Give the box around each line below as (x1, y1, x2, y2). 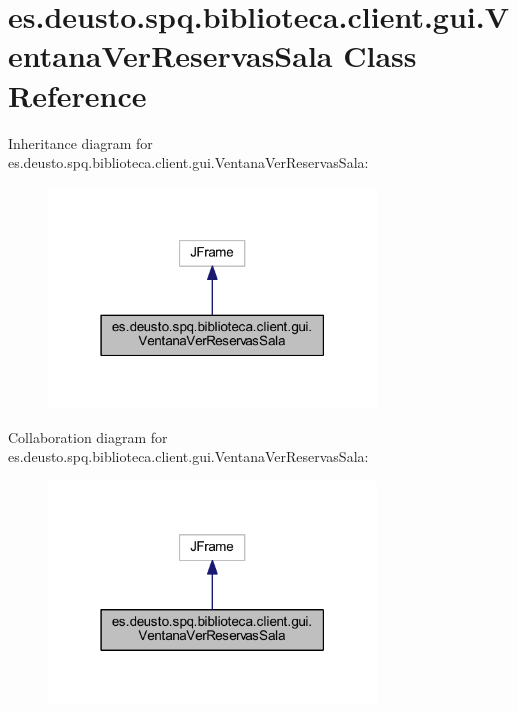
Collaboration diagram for (8, 426, 168, 447)
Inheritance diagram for (8, 132, 153, 153)
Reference (8, 74, 147, 115)
